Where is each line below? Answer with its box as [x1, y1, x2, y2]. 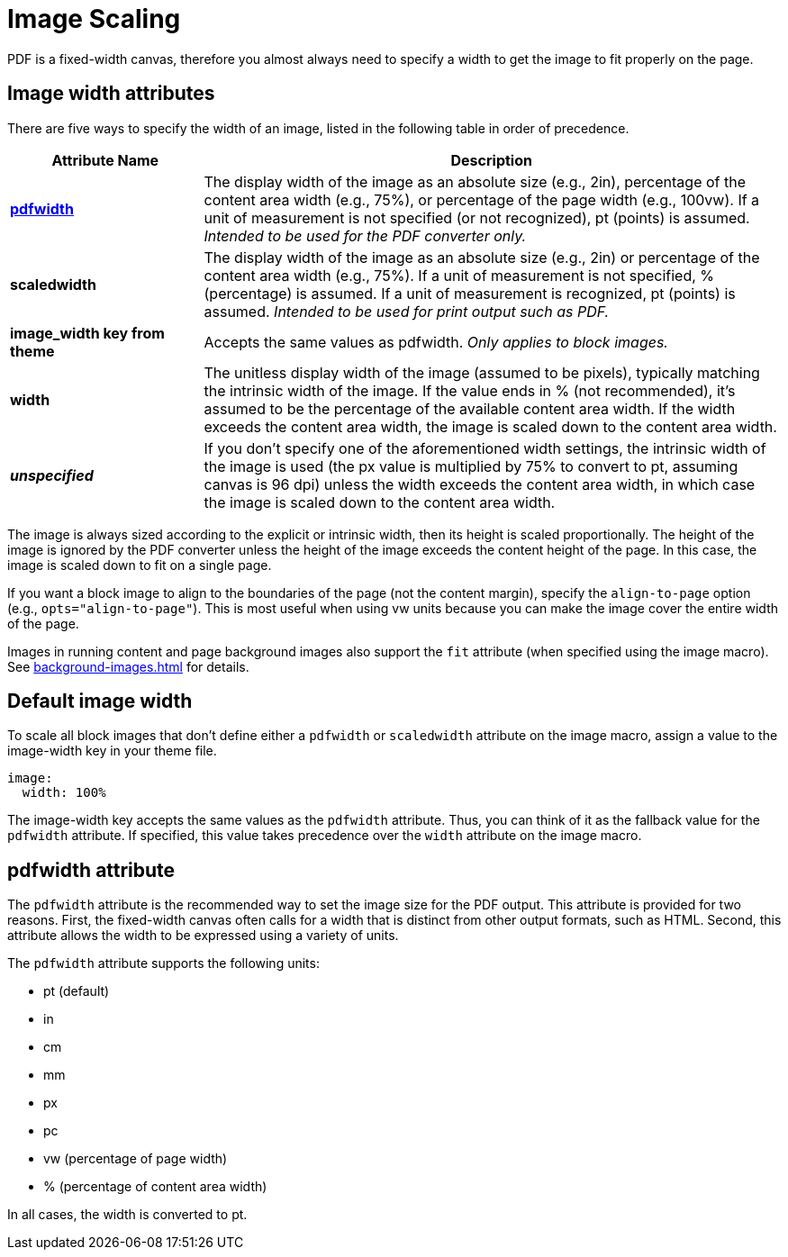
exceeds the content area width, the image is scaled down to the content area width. [204, 417, 777, 436]
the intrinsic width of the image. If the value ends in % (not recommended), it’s [204, 381, 736, 400]
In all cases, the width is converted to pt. [7, 1207, 248, 1223]
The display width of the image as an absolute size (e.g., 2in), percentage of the [204, 172, 747, 191]
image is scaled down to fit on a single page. [7, 556, 272, 573]
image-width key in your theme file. [7, 743, 217, 759]
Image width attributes [7, 82, 215, 105]
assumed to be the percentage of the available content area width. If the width [204, 399, 736, 418]
